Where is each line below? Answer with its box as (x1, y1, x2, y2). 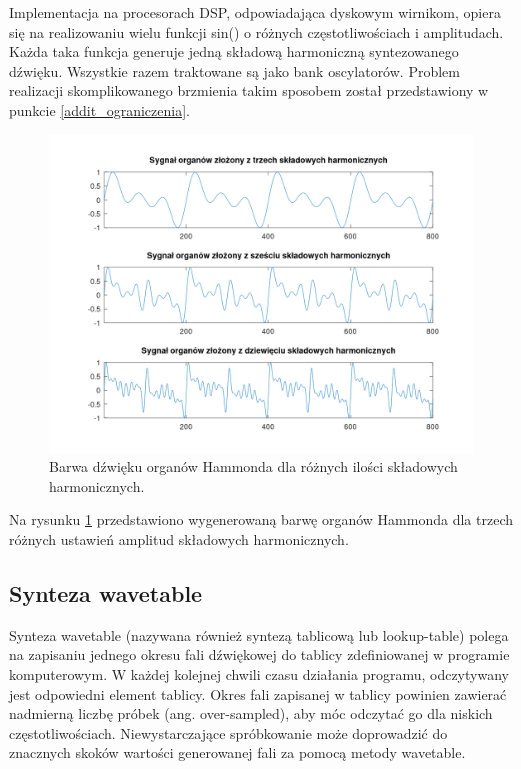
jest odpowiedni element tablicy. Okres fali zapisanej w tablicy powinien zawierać (9, 683, 507, 704)
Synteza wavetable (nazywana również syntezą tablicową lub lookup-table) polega (9, 624, 509, 645)
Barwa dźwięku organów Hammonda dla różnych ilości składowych (49, 456, 458, 477)
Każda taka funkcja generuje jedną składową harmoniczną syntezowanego (9, 41, 459, 62)
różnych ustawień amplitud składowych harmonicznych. (9, 528, 349, 549)
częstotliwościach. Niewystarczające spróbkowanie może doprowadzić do (9, 722, 448, 743)
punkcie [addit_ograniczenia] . (9, 99, 190, 120)
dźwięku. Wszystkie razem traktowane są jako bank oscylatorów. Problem (9, 60, 460, 81)
